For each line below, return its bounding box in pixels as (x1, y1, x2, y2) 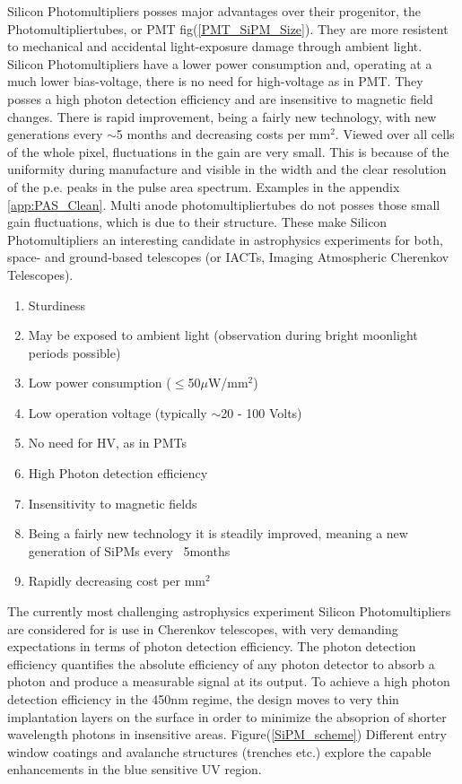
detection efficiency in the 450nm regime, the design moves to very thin (7, 690, 399, 708)
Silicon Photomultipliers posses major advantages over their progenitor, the (7, 2, 421, 20)
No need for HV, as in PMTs (28, 433, 187, 452)
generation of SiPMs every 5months (28, 541, 231, 560)
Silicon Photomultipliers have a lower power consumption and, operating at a (7, 54, 432, 73)
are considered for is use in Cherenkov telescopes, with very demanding (7, 619, 398, 638)
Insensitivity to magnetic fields (28, 493, 197, 512)
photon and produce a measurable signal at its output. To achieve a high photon (7, 672, 450, 691)
